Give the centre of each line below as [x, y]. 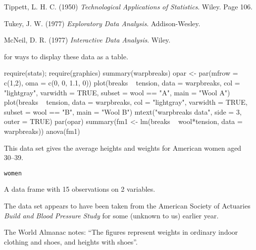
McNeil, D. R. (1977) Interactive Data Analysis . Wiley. [87, 40]
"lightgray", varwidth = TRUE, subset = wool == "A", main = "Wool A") [117, 92]
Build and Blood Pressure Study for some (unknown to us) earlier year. [111, 215]
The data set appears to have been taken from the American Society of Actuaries [127, 205]
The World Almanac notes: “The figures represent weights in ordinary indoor [121, 232]
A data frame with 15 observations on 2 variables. [80, 189]
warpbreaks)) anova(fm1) [42, 131]
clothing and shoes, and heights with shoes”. [71, 241]
